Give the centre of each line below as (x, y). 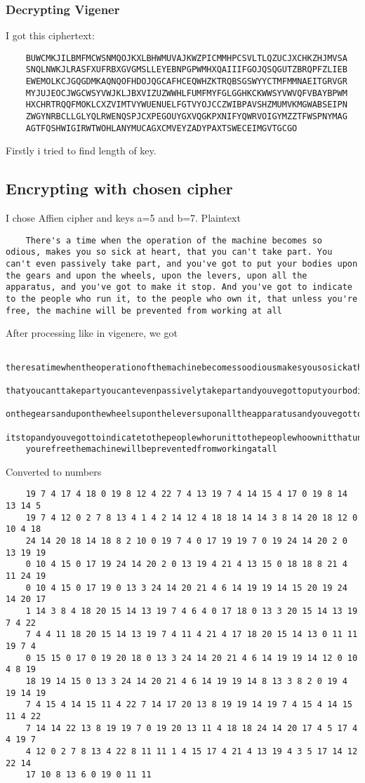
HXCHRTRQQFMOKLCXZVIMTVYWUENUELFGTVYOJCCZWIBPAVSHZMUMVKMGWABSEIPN (186, 105)
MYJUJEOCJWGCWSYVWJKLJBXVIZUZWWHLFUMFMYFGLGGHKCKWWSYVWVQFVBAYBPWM (186, 93)
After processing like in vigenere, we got (92, 333)
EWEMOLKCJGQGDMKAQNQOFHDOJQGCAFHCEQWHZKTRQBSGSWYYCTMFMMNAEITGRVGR (186, 82)
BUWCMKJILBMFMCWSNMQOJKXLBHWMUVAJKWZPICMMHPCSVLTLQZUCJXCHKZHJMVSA (186, 58)
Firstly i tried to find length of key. (81, 150)
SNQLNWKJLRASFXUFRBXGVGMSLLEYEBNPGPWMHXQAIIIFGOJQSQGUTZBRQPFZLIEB (186, 70)
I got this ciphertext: (50, 35)
